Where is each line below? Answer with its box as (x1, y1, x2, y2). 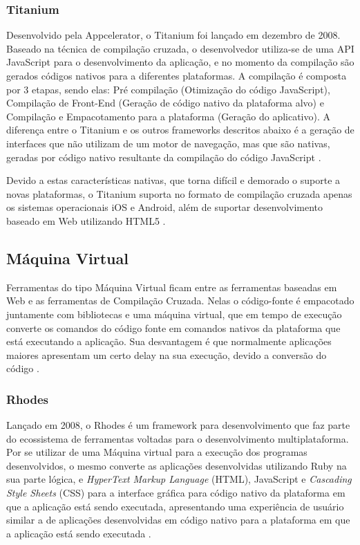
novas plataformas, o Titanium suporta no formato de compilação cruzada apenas (6, 186, 352, 201)
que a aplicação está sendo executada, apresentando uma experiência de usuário (6, 499, 344, 513)
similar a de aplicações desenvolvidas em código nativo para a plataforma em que (6, 512, 350, 527)
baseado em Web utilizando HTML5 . (6, 213, 166, 228)
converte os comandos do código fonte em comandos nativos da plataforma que (6, 320, 341, 335)
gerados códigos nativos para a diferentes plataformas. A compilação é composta (6, 68, 347, 82)
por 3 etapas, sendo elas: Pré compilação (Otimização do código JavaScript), (6, 82, 330, 96)
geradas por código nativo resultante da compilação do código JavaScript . (6, 149, 321, 164)
